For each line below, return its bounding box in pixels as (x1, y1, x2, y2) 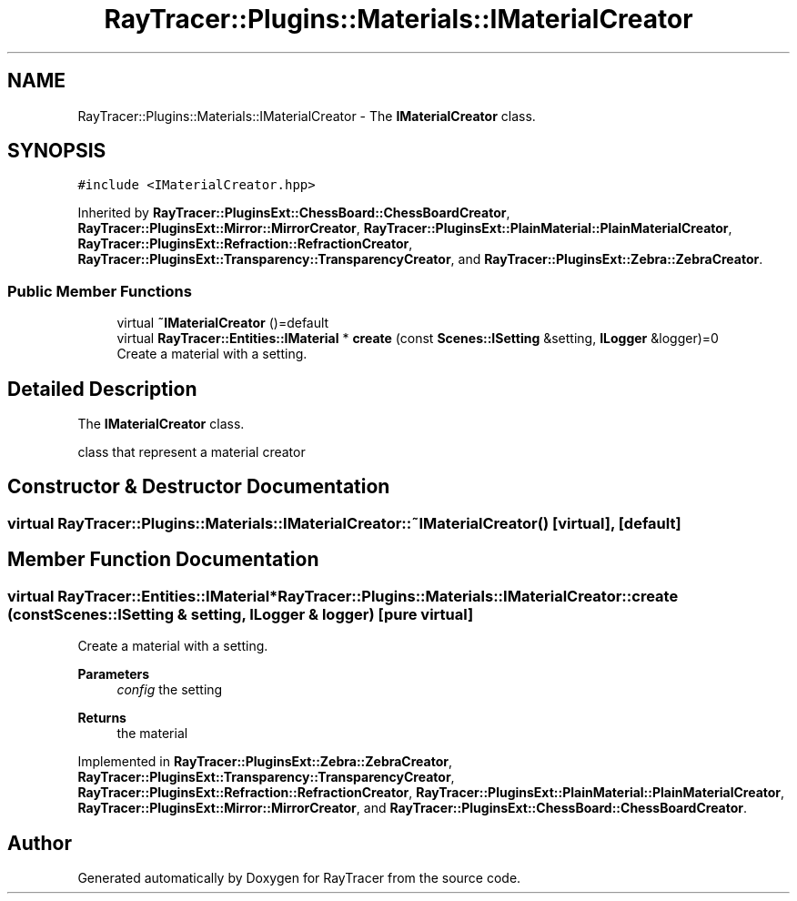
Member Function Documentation (7, 548, 319, 572)
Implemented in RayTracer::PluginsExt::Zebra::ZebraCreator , (77, 754, 453, 770)
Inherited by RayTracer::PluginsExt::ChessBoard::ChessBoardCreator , (77, 205, 510, 221)
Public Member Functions (7, 281, 192, 300)
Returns (77, 710, 126, 726)
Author (7, 831, 72, 855)
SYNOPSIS (7, 139, 106, 163)
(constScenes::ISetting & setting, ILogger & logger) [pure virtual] (7, 604, 474, 623)
